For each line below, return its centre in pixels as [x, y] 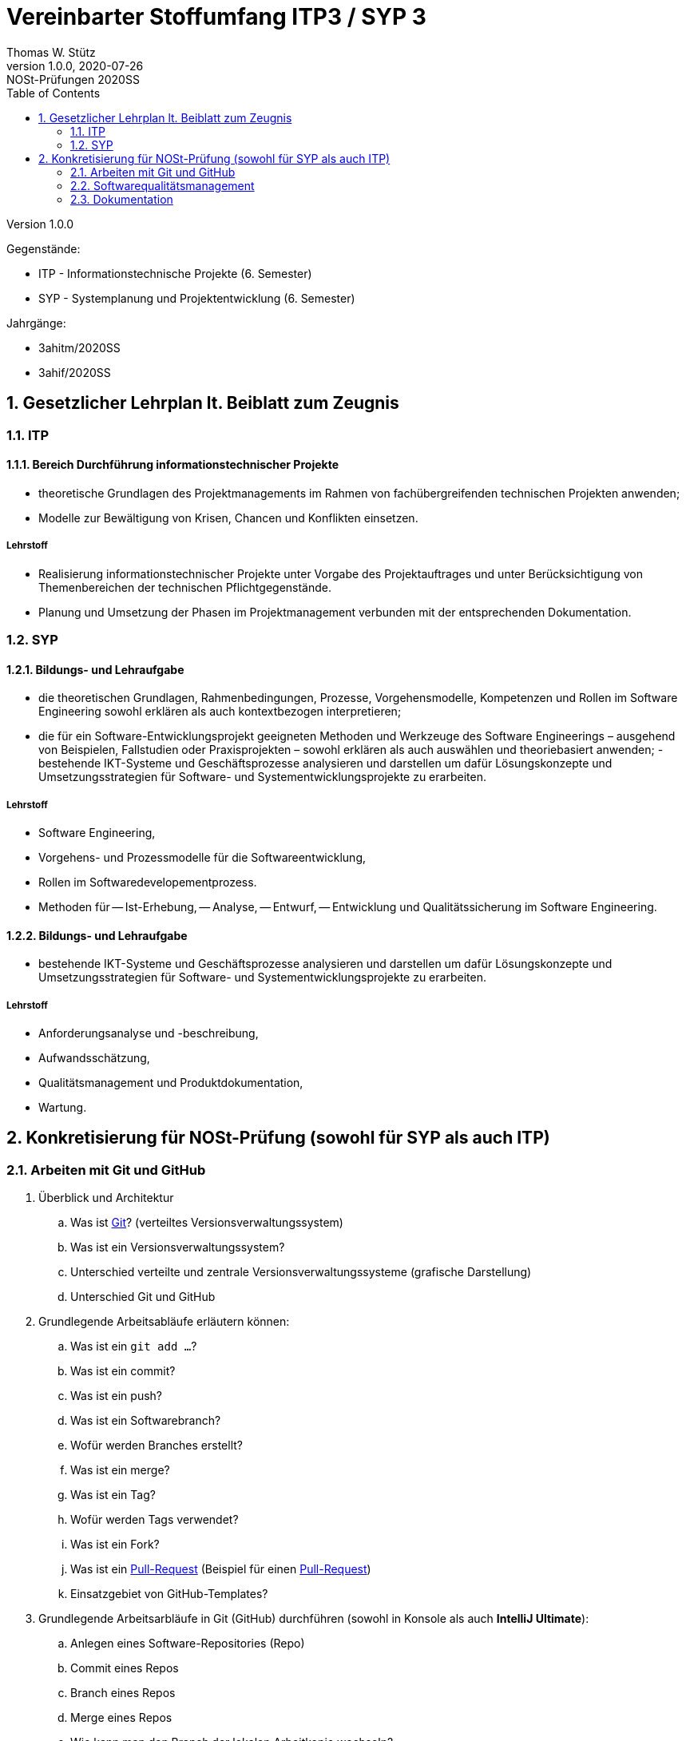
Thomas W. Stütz [51, 52]
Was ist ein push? [117, 1396]
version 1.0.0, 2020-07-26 [75, 65]
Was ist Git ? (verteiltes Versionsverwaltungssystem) [207, 1223]
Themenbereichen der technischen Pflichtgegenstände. [185, 587]
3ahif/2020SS [75, 372]
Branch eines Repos [123, 1693]
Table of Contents [54, 93]
